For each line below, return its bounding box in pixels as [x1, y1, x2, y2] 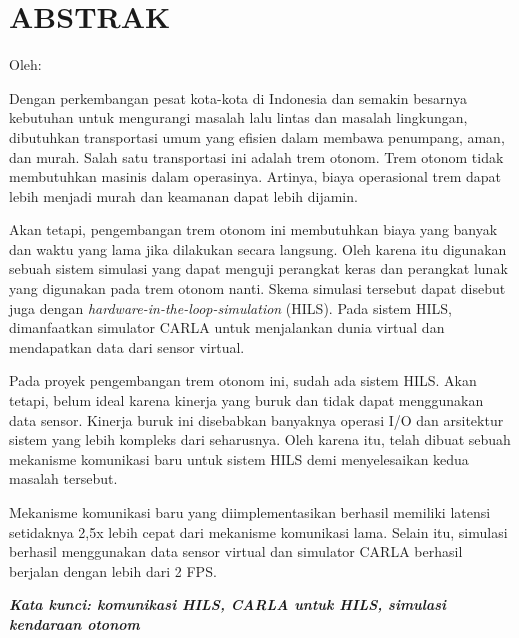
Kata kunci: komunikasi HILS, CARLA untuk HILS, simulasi [9, 594, 447, 615]
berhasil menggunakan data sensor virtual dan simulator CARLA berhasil [9, 541, 463, 562]
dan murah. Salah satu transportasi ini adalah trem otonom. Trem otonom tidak [9, 146, 504, 167]
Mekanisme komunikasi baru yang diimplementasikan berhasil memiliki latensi [9, 502, 491, 522]
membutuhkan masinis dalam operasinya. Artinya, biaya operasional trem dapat [9, 166, 502, 187]
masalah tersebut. [9, 468, 118, 489]
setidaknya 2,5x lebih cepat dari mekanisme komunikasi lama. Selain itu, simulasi [9, 521, 508, 542]
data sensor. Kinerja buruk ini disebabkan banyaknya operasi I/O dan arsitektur [9, 409, 504, 430]
